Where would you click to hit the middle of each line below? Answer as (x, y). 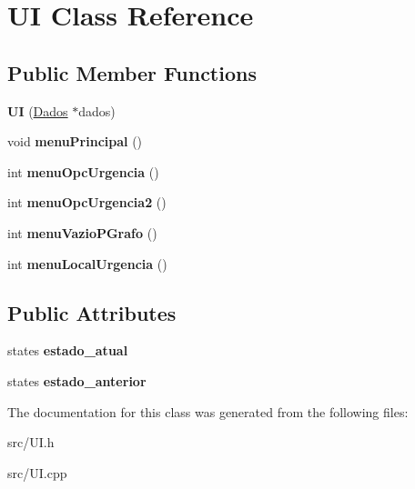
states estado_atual (68, 350)
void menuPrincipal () (75, 141)
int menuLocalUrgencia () (87, 263)
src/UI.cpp (37, 472)
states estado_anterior (77, 380)
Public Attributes (92, 312)
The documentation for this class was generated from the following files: (208, 411)
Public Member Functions (132, 72)
